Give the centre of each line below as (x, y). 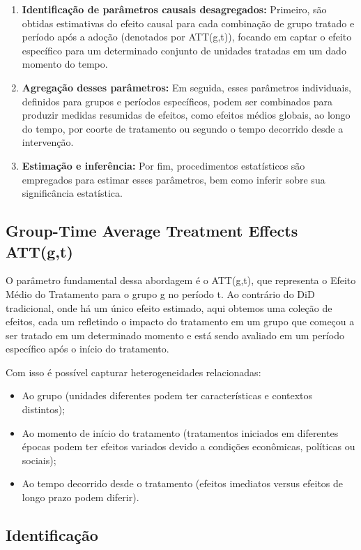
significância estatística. (72, 193)
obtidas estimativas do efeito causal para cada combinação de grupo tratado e (188, 23)
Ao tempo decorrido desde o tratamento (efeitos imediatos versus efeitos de (183, 483)
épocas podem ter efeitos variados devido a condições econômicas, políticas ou (189, 446)
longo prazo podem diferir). (80, 497)
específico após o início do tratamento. (87, 349)
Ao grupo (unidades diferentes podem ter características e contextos (167, 395)
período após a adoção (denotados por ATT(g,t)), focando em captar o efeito (187, 37)
